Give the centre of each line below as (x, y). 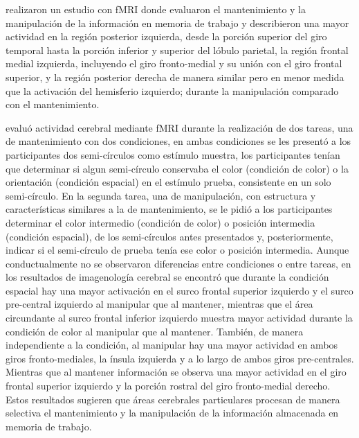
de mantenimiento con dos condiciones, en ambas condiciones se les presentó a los (178, 141)
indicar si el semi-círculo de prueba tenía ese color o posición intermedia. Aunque (177, 250)
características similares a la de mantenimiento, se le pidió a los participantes (169, 209)
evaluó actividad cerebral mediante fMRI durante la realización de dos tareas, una (179, 127)
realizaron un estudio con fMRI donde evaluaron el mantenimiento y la (156, 9)
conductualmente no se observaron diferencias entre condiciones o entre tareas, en (178, 263)
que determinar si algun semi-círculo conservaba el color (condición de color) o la (177, 168)
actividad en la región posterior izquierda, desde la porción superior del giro (166, 36)
